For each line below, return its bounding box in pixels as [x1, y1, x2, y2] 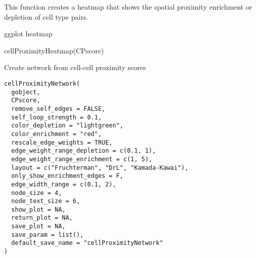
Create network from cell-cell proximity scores [4, 62, 146, 73]
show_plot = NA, [11, 206, 66, 213]
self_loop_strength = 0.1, [11, 113, 102, 121]
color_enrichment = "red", [11, 130, 102, 138]
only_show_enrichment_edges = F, [11, 172, 124, 180]
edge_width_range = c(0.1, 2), [11, 180, 116, 188]
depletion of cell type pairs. [4, 11, 88, 22]
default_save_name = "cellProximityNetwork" [11, 239, 163, 247]
